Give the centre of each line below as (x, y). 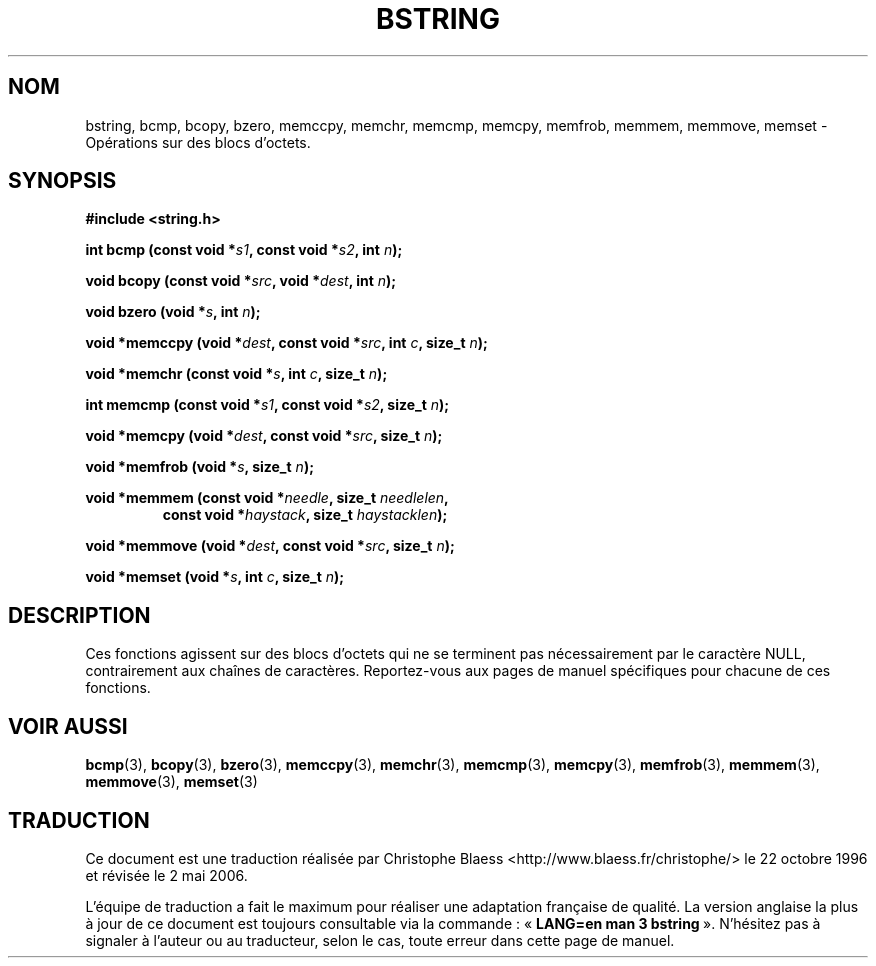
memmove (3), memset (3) (171, 782)
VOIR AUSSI (68, 726)
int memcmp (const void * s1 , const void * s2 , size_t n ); (267, 405)
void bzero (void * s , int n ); (173, 312)
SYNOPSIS (62, 181)
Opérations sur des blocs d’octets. (198, 142)
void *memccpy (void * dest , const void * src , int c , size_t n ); (286, 343)
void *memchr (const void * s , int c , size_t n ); (236, 374)
